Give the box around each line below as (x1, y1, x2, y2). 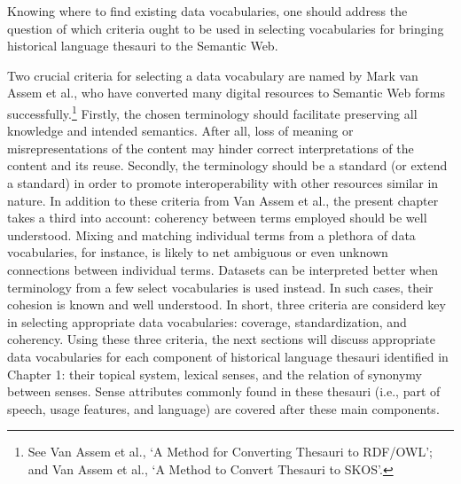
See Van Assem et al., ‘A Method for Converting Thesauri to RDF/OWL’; (27, 442, 433, 461)
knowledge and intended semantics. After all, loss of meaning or (7, 121, 354, 140)
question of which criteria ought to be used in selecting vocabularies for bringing (7, 19, 444, 37)
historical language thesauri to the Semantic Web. (7, 36, 278, 55)
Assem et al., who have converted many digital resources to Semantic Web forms (7, 83, 445, 102)
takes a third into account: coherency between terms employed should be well (7, 208, 427, 227)
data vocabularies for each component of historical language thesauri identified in (7, 347, 449, 365)
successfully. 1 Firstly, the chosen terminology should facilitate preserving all (7, 101, 418, 122)
